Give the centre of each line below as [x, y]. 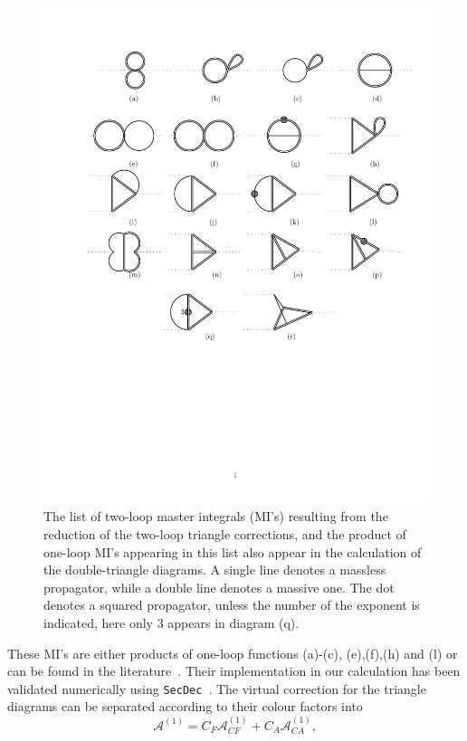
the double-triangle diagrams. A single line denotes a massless [215, 570]
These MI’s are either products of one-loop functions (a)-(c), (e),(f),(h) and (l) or [233, 653]
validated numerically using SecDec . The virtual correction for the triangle [217, 688]
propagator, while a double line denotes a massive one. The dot [219, 587]
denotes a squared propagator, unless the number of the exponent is [232, 605]
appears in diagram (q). [233, 623]
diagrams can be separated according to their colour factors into [185, 706]
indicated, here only [99, 623]
